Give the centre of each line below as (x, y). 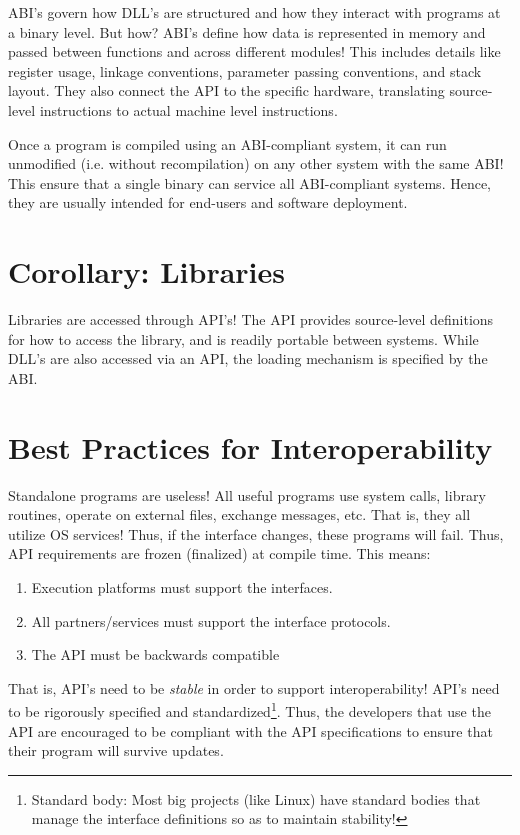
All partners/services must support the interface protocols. (211, 620)
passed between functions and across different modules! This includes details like (254, 51)
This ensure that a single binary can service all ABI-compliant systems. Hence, (250, 182)
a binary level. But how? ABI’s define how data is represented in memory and (247, 31)
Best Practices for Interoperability (250, 446)
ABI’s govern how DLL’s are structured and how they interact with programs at (254, 12)
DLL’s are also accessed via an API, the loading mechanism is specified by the (248, 358)
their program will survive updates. (116, 750)
